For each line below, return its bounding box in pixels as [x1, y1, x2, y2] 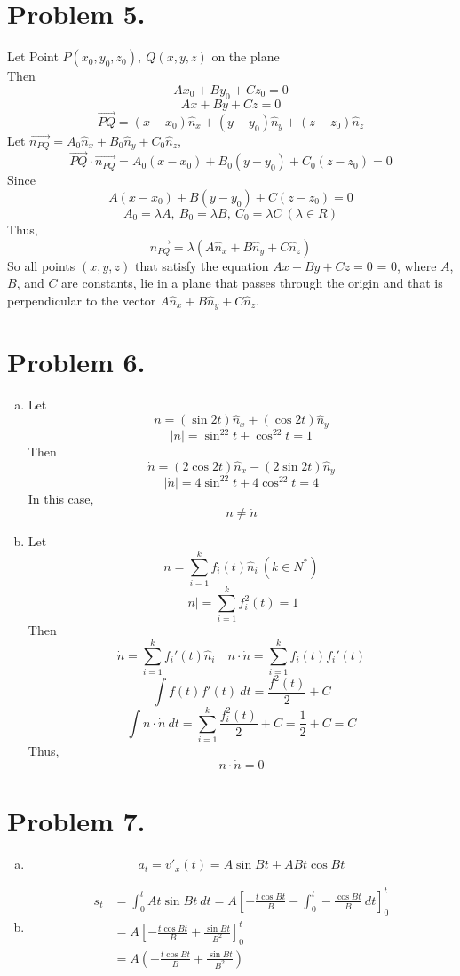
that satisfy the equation [134, 256, 269, 274]
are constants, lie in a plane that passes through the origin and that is [61, 274, 443, 292]
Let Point [7, 47, 59, 66]
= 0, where [377, 256, 437, 274]
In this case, [28, 488, 94, 507]
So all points [7, 256, 75, 274]
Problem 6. [7, 344, 146, 380]
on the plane [211, 47, 280, 66]
